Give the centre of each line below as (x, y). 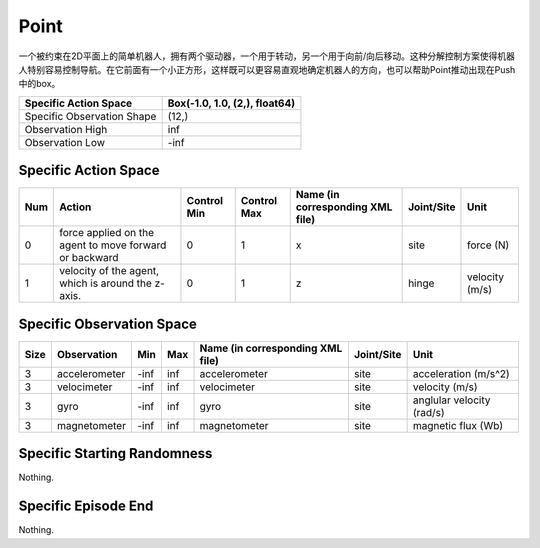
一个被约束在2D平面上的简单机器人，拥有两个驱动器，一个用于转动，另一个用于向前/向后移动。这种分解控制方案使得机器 (266, 56)
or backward (88, 258)
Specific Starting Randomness (115, 453)
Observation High (66, 129)
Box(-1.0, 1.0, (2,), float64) (231, 103)
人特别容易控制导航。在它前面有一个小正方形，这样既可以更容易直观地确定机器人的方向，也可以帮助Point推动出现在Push (267, 69)
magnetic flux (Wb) (458, 425)
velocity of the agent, (109, 271)
